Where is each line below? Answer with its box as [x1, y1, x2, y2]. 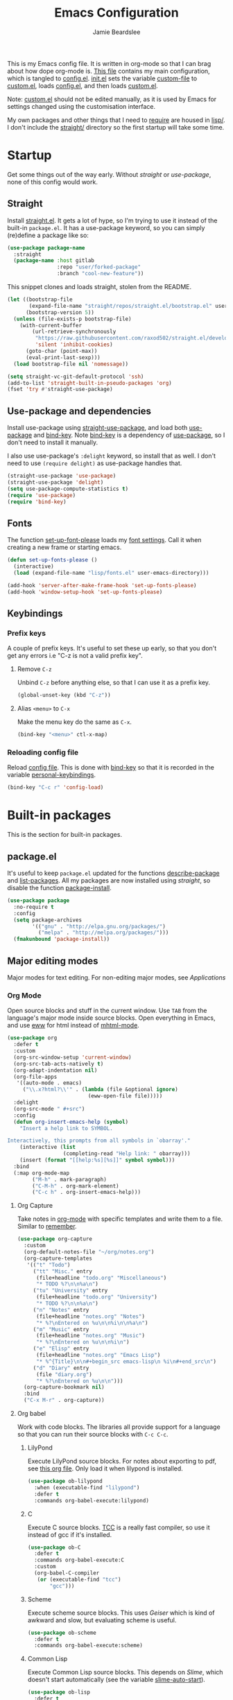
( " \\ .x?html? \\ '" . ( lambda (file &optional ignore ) [22, 1086, 178, 1093]
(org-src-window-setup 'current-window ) [13, 1054, 132, 1061]
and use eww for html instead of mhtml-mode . [7, 1021, 140, 1030]
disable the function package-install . [7, 884, 112, 892]
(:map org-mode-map [13, 1170, 70, 1177]
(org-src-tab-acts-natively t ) [13, 1060, 104, 1067]
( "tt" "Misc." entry [33, 1267, 92, 1275]
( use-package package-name [7, 244, 85, 251]
